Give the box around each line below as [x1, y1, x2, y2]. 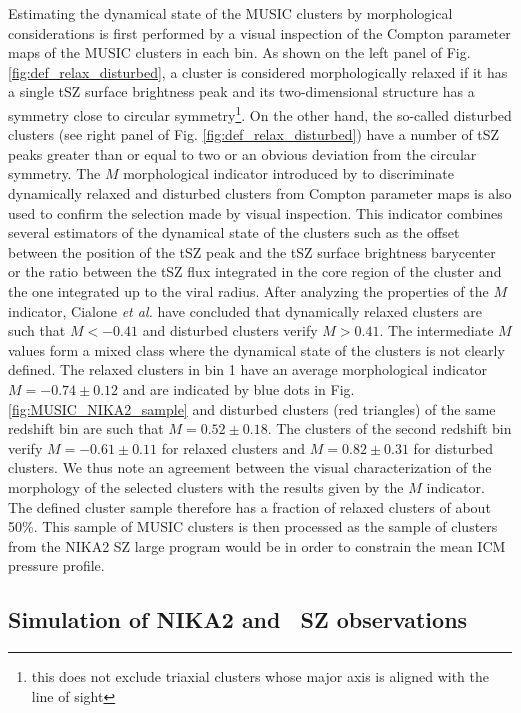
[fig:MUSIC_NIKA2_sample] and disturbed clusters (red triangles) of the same [8, 398, 496, 419]
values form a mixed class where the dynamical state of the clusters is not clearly [8, 339, 505, 360]
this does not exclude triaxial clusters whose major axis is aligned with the [31, 666, 489, 687]
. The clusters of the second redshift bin [267, 418, 512, 439]
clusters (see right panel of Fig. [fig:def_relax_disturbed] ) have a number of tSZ [8, 124, 500, 145]
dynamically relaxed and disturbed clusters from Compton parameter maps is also [8, 183, 512, 203]
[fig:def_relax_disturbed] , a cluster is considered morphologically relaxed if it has [8, 61, 508, 82]
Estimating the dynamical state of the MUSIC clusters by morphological [8, 3, 453, 23]
